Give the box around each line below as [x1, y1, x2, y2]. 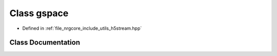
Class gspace [9, 8, 69, 19]
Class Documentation [9, 38, 81, 47]
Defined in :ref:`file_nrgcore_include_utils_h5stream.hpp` [22, 25, 142, 31]
